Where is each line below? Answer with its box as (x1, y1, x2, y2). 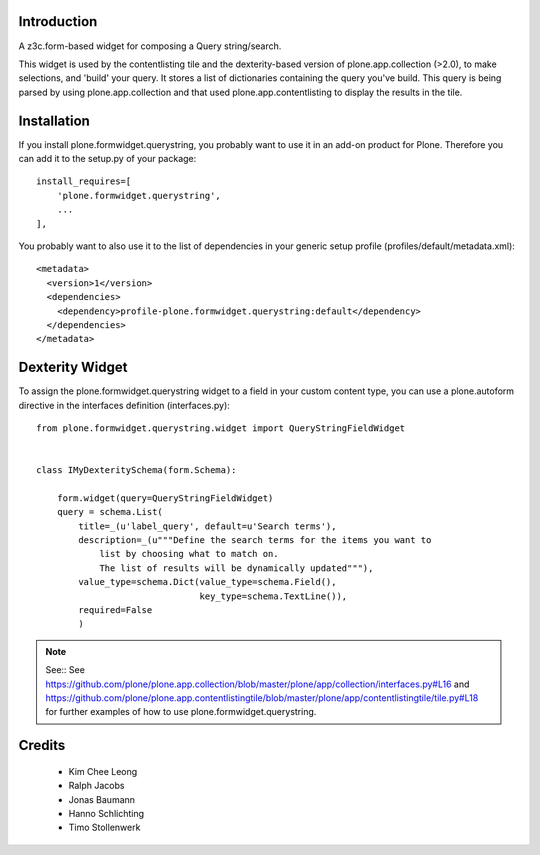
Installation (18, 112, 90, 129)
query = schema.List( (56, 506, 164, 518)
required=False (78, 605, 153, 616)
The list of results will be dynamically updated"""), (99, 562, 374, 574)
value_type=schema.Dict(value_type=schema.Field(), (78, 576, 337, 588)
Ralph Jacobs (68, 780, 125, 792)
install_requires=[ (36, 176, 132, 187)
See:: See (45, 664, 85, 676)
